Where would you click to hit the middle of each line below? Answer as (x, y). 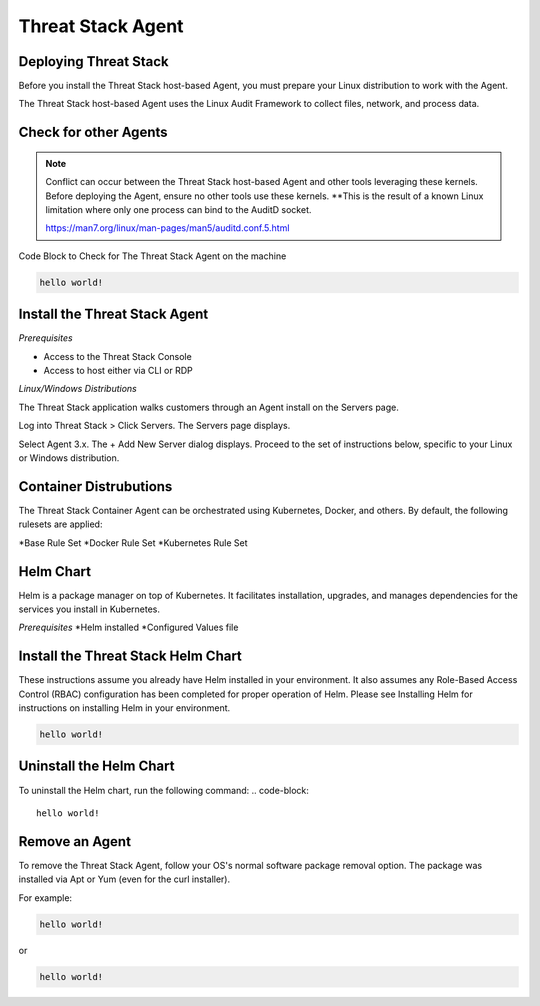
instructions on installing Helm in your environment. (124, 708)
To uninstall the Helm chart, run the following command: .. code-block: (164, 790)
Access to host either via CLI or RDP (118, 371)
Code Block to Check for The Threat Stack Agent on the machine (152, 256)
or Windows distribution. (69, 458)
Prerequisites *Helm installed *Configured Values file (128, 627)
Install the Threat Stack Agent (113, 314)
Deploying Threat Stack (93, 61)
